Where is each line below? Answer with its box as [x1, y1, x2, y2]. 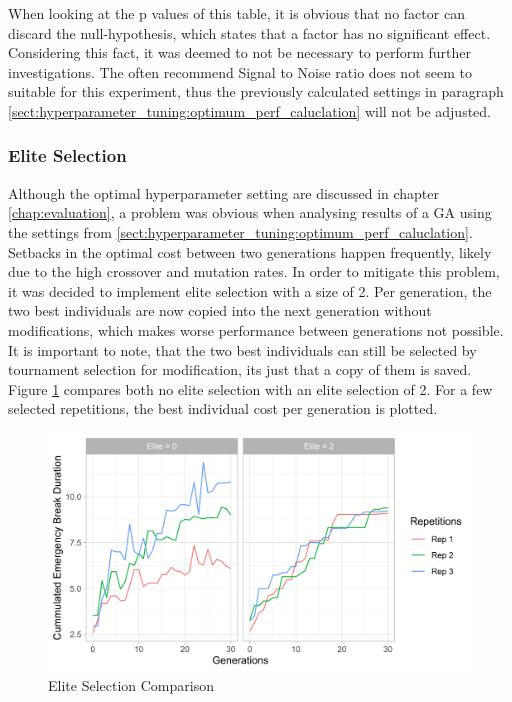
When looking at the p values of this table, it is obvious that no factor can [8, 3, 465, 23]
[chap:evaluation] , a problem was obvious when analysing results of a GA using [8, 202, 492, 223]
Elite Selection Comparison [48, 674, 214, 695]
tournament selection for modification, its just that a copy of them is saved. [8, 359, 472, 380]
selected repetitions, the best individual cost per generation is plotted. [8, 398, 438, 419]
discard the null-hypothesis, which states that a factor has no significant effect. [8, 22, 491, 43]
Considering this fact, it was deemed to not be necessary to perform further [8, 42, 471, 63]
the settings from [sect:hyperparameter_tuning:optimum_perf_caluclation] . [8, 221, 473, 242]
